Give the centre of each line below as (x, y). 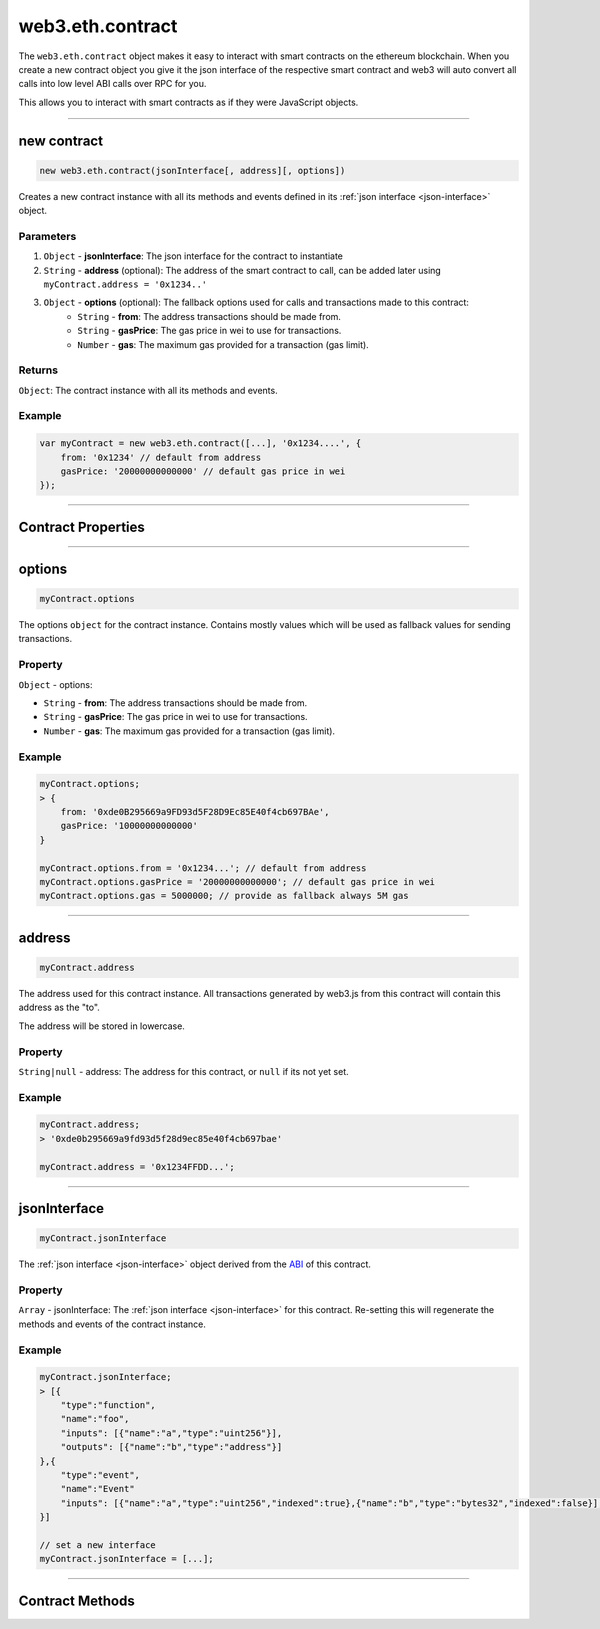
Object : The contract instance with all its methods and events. (148, 390)
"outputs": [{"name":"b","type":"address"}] (171, 1447)
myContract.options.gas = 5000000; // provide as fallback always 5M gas (224, 896)
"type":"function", (108, 1405)
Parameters (47, 236)
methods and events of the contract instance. (112, 1324)
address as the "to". (59, 1007)
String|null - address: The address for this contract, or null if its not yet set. (183, 1071)
